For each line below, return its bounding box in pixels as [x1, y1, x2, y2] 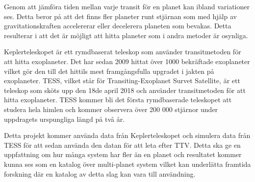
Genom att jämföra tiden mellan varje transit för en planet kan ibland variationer [4, 1, 250, 11]
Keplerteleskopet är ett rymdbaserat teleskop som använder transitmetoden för [4, 46, 241, 57]
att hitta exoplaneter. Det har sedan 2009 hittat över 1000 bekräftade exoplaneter [4, 56, 250, 66]
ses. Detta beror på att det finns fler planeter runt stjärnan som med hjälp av [4, 11, 237, 21]
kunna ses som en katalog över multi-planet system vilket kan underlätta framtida [4, 159, 251, 169]
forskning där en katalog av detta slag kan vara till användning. [4, 168, 196, 179]
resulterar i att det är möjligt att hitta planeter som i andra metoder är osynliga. [4, 30, 248, 40]
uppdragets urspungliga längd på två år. [4, 114, 125, 124]
